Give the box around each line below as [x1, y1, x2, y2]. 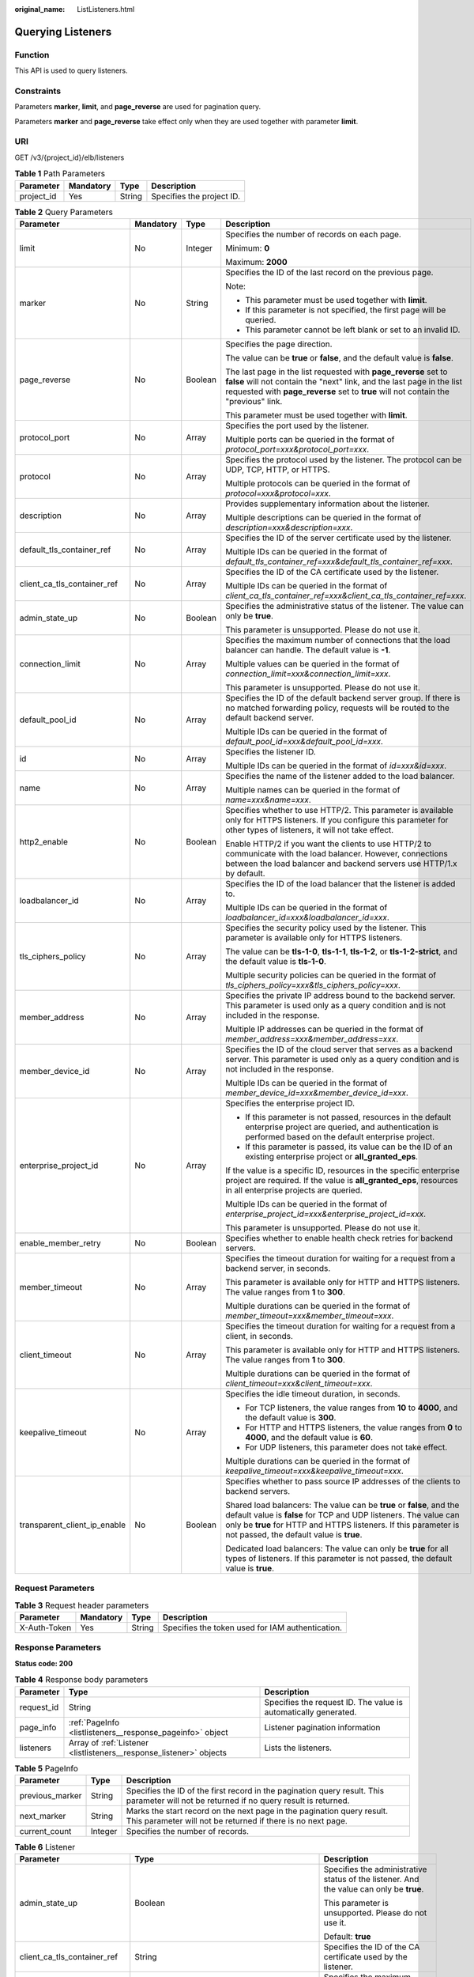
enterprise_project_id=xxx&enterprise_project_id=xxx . [225, 1208, 427, 1219]
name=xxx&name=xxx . [225, 794, 311, 805]
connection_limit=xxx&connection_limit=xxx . [225, 668, 391, 679]
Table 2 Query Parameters [14, 206, 114, 217]
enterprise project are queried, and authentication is [245, 1121, 438, 1132]
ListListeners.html [77, 5, 135, 13]
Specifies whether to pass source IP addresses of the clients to [225, 1476, 461, 1487]
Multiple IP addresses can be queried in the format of [225, 1023, 424, 1034]
